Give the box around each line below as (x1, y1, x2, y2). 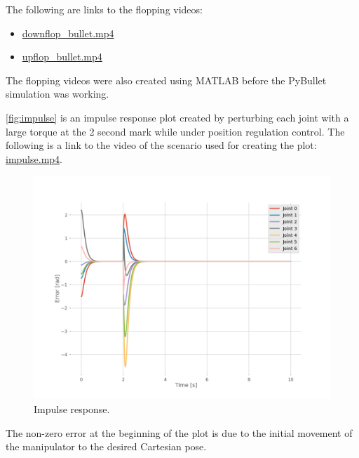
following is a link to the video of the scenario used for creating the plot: (6, 138, 317, 152)
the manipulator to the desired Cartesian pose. (6, 439, 207, 454)
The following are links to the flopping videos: (6, 2, 203, 16)
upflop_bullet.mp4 (22, 49, 102, 64)
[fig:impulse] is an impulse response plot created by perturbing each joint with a (6, 110, 349, 124)
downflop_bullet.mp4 (22, 25, 114, 40)
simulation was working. (6, 86, 109, 101)
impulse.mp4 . (6, 151, 62, 166)
